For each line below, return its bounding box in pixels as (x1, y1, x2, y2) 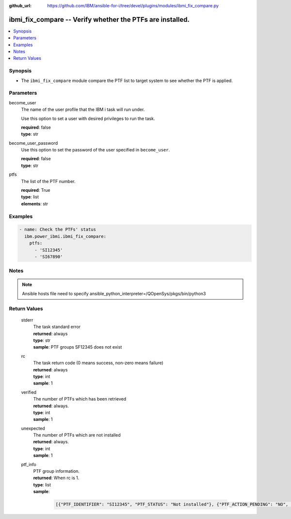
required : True (21, 187, 50, 193)
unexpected (21, 425, 45, 431)
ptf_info (21, 461, 36, 467)
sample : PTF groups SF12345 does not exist (33, 344, 122, 350)
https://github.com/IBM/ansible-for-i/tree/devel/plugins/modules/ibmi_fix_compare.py (47, 3, 219, 8)
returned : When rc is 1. (33, 475, 80, 481)
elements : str (21, 201, 48, 206)
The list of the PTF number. (21, 178, 76, 184)
